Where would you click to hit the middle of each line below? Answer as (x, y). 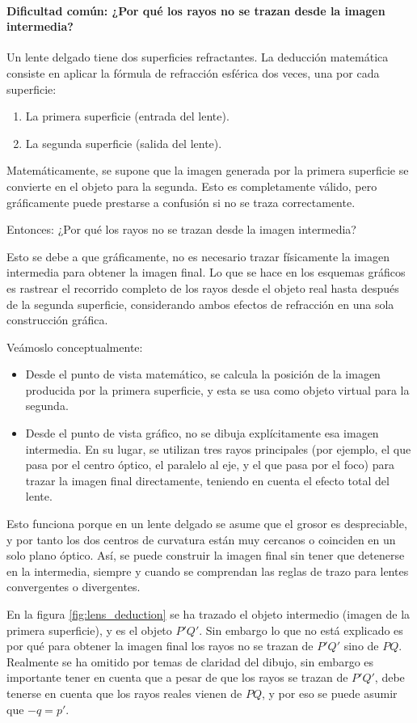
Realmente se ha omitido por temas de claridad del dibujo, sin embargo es (190, 661)
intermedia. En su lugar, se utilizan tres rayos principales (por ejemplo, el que (218, 448)
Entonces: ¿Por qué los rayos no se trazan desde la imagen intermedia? (181, 229)
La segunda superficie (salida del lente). (124, 143)
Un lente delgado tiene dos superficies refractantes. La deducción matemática (198, 57)
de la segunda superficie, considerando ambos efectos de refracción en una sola (200, 304)
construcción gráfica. (57, 320)
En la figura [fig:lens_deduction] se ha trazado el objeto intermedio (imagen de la (208, 614)
